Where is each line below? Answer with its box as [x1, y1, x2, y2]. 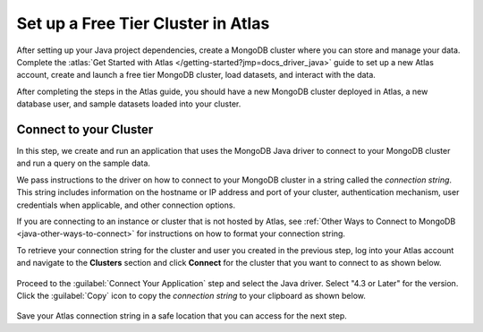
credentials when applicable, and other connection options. [16, 200, 236, 210]
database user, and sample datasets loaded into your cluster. [16, 98, 241, 109]
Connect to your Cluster [16, 122, 154, 137]
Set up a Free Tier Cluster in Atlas [16, 13, 270, 33]
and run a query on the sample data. [16, 157, 151, 169]
